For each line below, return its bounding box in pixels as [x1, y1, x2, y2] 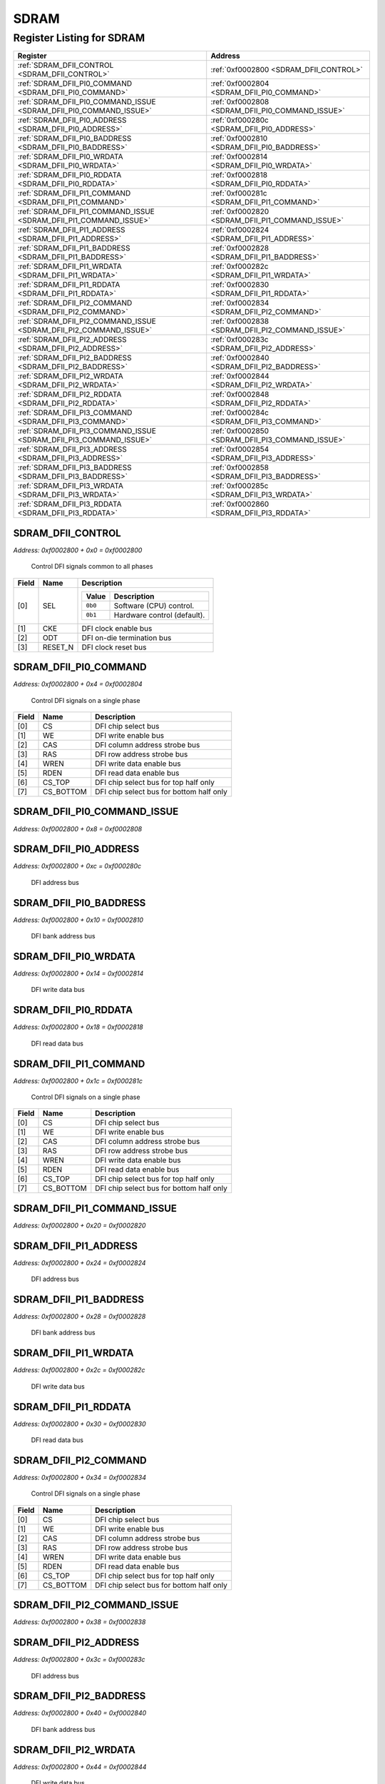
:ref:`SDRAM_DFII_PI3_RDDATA [17, 500, 122, 510]
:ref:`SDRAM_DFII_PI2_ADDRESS [17, 335, 128, 345]
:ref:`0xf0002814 [210, 152, 268, 162]
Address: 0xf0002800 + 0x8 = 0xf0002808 [13, 824, 143, 833]
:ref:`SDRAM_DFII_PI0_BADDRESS [17, 133, 132, 143]
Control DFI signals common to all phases [31, 562, 153, 571]
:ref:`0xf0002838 [210, 316, 269, 326]
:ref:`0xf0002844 [210, 371, 270, 381]
